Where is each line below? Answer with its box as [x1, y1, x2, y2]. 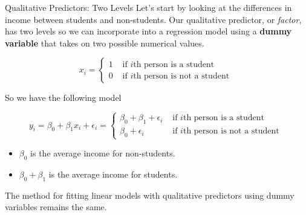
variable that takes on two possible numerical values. [5, 36, 204, 49]
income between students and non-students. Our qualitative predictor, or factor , [5, 13, 302, 25]
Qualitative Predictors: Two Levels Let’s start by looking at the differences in [5, 1, 292, 13]
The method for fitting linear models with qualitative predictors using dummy [5, 188, 295, 201]
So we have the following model [5, 91, 122, 104]
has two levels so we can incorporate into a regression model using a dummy [5, 25, 292, 37]
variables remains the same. [5, 201, 107, 213]
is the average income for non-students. [30, 147, 175, 159]
